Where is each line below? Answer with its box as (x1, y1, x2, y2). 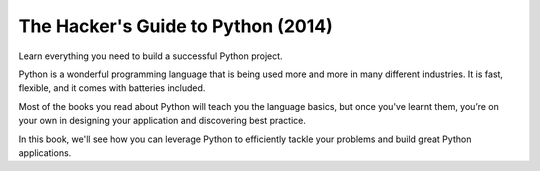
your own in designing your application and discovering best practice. (18, 115, 307, 127)
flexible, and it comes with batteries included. (18, 82, 206, 94)
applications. (18, 146, 72, 159)
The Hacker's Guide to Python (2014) (18, 15, 334, 37)
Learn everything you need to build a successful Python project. (18, 50, 284, 62)
